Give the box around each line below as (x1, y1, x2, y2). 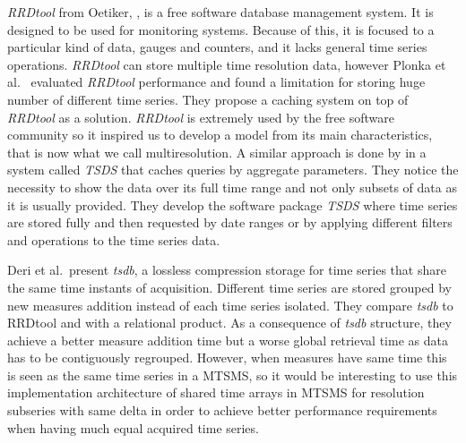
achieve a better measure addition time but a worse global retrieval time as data (7, 330, 448, 349)
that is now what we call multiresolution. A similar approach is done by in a (7, 142, 427, 161)
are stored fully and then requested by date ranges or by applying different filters (7, 213, 453, 232)
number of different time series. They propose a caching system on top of (7, 89, 409, 108)
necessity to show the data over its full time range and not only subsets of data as (7, 177, 457, 196)
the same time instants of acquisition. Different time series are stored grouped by (7, 277, 452, 296)
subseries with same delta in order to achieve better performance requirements (7, 401, 437, 420)
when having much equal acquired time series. (7, 418, 259, 437)
